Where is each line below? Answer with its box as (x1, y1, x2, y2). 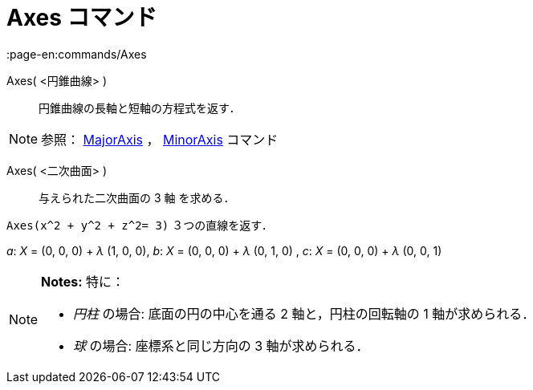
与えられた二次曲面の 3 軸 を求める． (39, 190, 235, 205)
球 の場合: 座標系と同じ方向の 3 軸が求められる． (73, 337, 369, 354)
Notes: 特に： (41, 273, 125, 290)
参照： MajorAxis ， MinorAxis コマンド (41, 131, 279, 148)
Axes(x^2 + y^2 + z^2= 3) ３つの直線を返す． (6, 217, 273, 232)
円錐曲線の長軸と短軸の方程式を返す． (39, 100, 241, 115)
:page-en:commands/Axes (6, 47, 147, 61)
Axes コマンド (6, 4, 157, 31)
